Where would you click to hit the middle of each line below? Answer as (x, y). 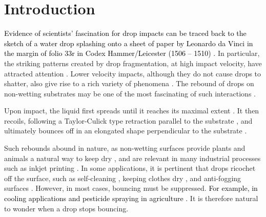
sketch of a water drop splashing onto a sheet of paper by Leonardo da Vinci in (129, 43)
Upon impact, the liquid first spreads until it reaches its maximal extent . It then (132, 111)
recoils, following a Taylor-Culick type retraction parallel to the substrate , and (128, 120)
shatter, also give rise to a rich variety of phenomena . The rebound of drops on (129, 83)
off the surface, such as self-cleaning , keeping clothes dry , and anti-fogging (123, 178)
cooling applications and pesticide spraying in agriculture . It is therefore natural (131, 198)
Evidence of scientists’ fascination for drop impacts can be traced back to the (125, 33)
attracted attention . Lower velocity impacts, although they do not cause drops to (133, 73)
